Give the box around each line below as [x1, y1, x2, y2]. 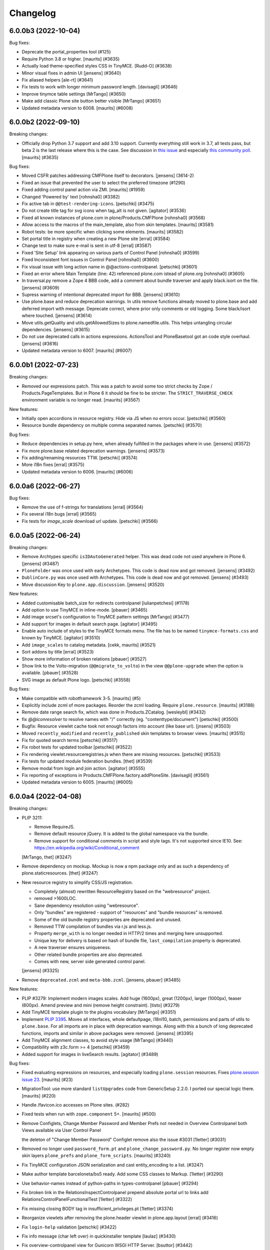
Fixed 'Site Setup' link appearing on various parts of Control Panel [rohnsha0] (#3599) [21, 249, 199, 255]
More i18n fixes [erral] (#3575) [21, 461, 84, 467]
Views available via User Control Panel [21, 1127, 101, 1133]
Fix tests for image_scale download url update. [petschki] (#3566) [21, 518, 158, 524]
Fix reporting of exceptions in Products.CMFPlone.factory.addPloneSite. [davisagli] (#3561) [21, 772, 209, 778]
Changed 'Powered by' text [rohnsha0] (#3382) [21, 193, 120, 199]
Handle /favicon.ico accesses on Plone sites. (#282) [21, 1102, 129, 1108]
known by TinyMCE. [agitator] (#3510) [21, 635, 100, 641]
